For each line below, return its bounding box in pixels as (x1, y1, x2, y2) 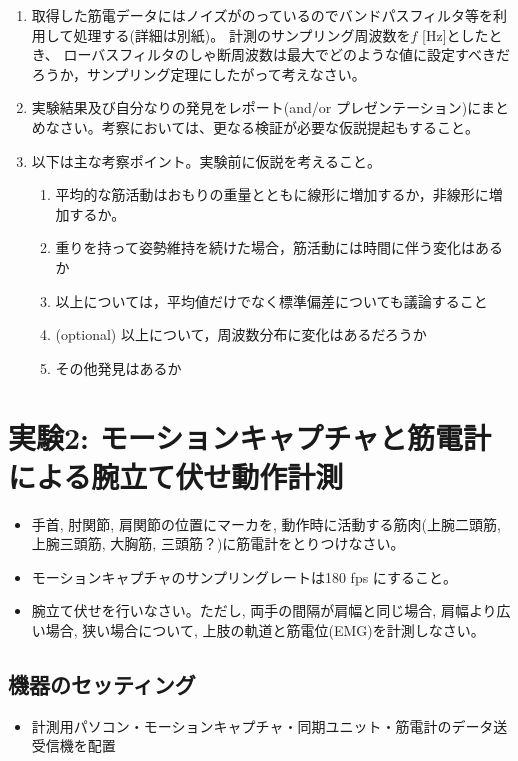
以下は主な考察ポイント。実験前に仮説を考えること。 (31, 150, 382, 171)
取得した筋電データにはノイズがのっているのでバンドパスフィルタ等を (31, 5, 494, 25)
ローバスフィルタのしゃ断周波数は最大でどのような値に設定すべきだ (63, 44, 511, 65)
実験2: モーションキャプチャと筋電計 (8, 416, 491, 457)
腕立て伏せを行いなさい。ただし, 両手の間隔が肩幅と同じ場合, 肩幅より (31, 600, 497, 621)
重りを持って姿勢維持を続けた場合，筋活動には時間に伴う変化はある (55, 237, 503, 258)
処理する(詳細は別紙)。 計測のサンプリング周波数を (73, 24, 411, 45)
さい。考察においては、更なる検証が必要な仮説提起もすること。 (59, 116, 480, 137)
